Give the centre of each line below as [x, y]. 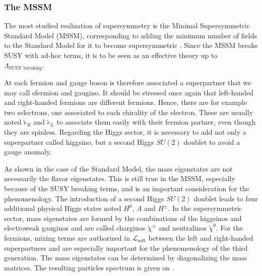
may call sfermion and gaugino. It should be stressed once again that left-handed [129, 92]
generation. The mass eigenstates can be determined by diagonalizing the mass [126, 258]
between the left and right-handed [201, 237]
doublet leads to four [226, 198]
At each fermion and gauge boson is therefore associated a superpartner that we [128, 82]
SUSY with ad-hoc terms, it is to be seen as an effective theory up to [111, 55]
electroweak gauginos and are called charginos [75, 228]
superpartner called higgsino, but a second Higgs [79, 142]
